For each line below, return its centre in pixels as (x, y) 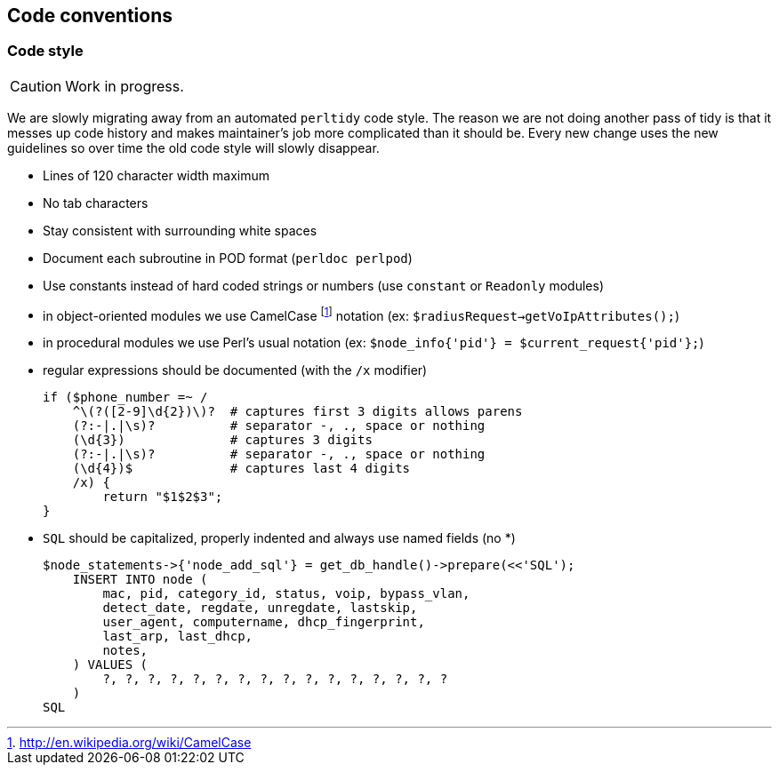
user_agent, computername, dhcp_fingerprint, (264, 622)
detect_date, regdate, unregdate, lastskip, (260, 608)
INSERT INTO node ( (140, 580)
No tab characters (96, 203)
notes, (125, 651)
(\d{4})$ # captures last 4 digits (241, 469)
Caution (36, 86)
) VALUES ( (110, 665)
